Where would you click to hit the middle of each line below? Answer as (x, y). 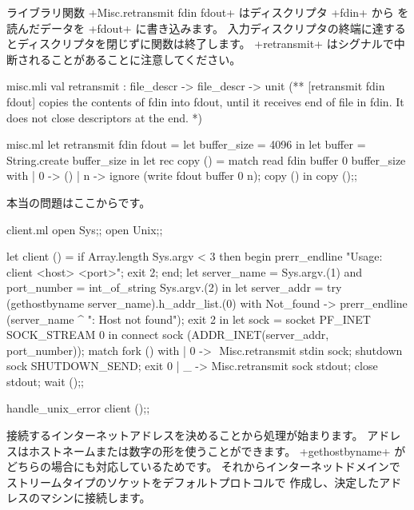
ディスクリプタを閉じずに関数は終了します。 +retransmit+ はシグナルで (205, 44)
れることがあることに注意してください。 (135, 59)
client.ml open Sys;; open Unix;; (85, 229)
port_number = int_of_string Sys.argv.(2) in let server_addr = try (174, 287)
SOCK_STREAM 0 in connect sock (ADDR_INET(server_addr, (168, 335)
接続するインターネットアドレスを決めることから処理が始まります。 (185, 435)
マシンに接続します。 (95, 498)
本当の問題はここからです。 (79, 202)
